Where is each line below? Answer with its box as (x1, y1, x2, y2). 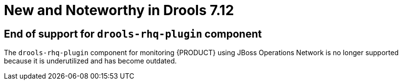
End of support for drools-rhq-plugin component (4, 27, 262, 40)
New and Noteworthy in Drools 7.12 (4, 2, 234, 19)
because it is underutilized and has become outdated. (4, 57, 177, 65)
